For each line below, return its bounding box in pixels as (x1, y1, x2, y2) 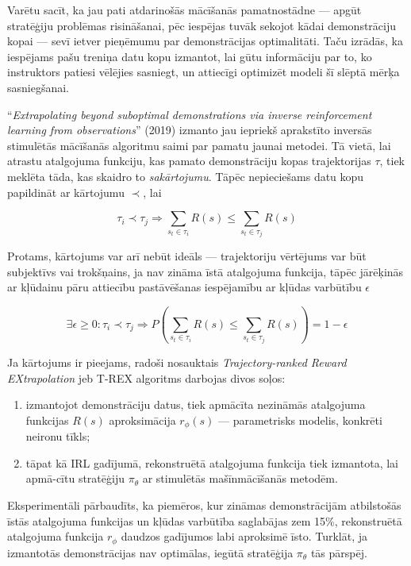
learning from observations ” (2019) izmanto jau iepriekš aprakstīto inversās (7, 121, 372, 138)
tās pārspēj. (310, 544, 367, 560)
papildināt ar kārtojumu (7, 183, 125, 200)
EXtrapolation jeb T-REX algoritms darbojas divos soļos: (7, 369, 286, 386)
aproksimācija (109, 411, 176, 428)
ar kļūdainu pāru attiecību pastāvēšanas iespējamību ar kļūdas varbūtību (7, 279, 362, 295)
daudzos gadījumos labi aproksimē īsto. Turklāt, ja (121, 528, 368, 545)
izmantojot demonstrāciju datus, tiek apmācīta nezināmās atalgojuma (25, 396, 366, 413)
